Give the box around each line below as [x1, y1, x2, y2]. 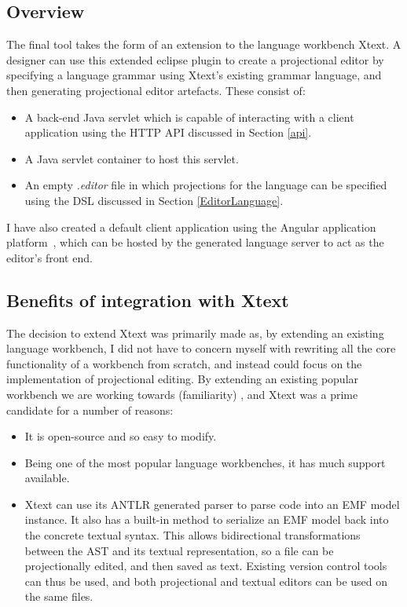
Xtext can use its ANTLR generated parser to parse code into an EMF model [24, 495, 400, 512]
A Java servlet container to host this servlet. [24, 150, 239, 166]
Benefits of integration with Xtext [6, 287, 289, 312]
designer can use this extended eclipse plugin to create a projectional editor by [6, 51, 384, 68]
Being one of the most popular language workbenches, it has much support [24, 454, 386, 470]
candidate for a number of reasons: [6, 401, 174, 418]
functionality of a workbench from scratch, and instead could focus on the [6, 355, 362, 371]
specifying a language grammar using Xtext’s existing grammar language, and [6, 67, 382, 83]
